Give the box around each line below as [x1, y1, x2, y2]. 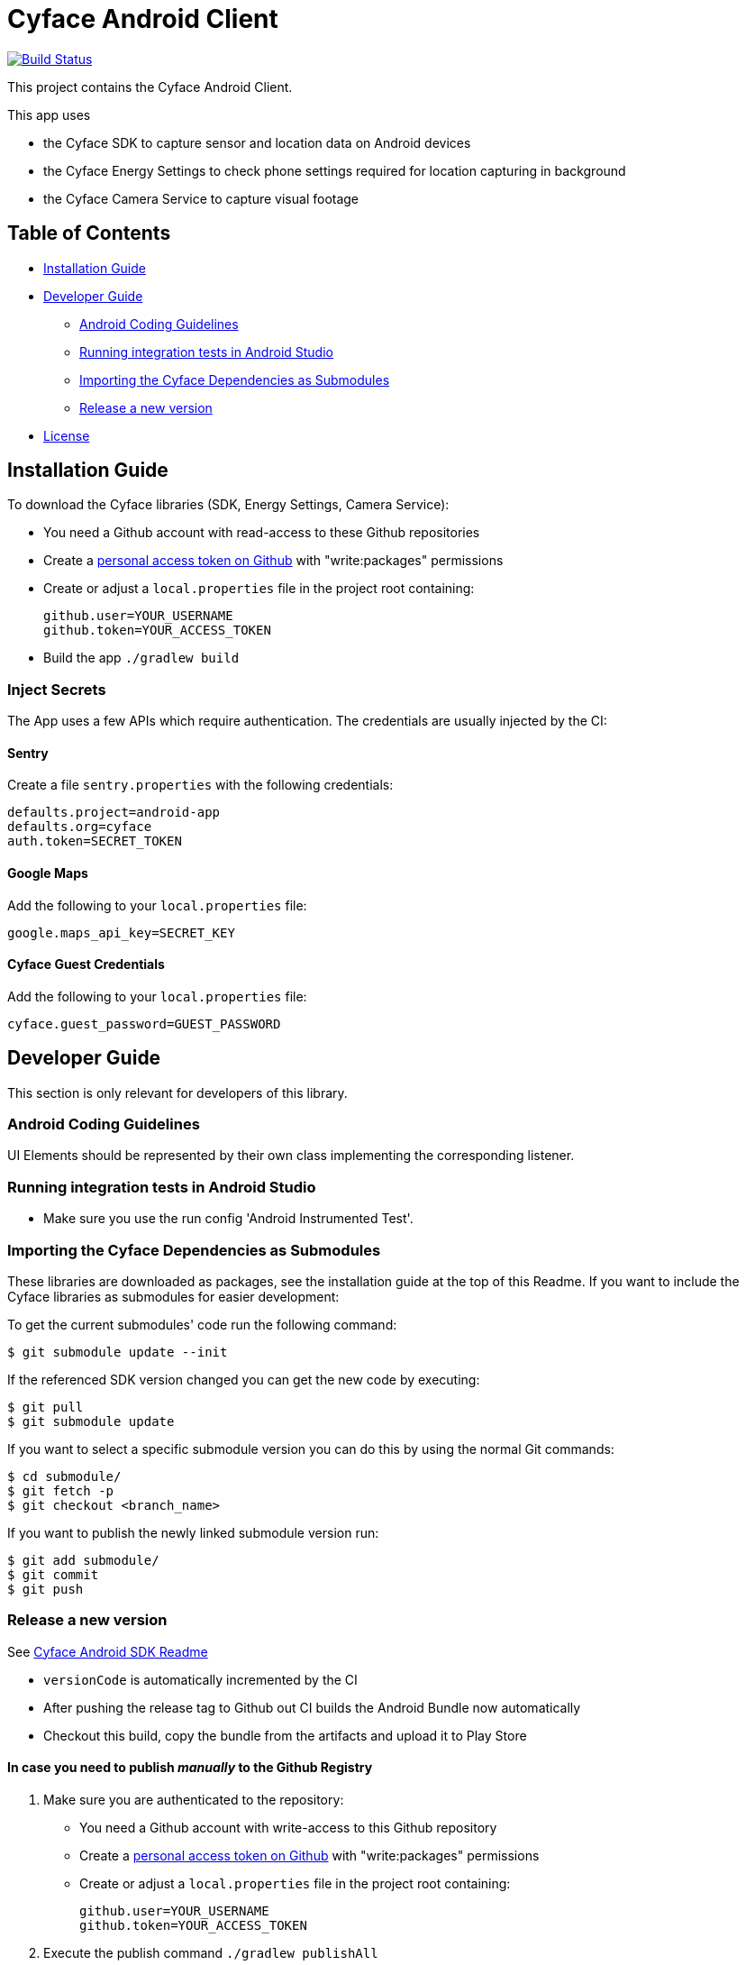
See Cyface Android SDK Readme [7, 1643, 208, 1659]
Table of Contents [7, 222, 171, 245]
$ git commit [7, 1567, 99, 1582]
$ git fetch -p [7, 1483, 114, 1498]
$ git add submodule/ [7, 1552, 159, 1567]
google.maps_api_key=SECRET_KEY [7, 925, 235, 940]
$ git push [7, 1581, 84, 1596]
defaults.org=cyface [7, 819, 152, 835]
